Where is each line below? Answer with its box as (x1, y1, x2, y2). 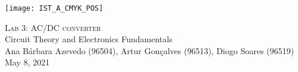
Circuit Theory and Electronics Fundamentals (5, 33, 173, 45)
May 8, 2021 (5, 56, 50, 68)
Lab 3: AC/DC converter (5, 21, 101, 33)
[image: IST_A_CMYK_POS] (5, 4, 103, 12)
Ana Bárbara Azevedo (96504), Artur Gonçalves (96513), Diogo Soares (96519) (5, 44, 294, 57)
